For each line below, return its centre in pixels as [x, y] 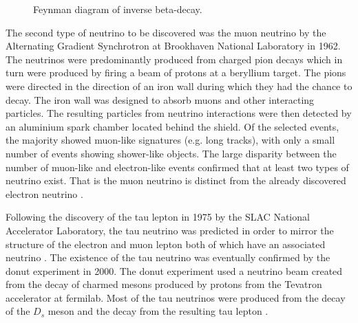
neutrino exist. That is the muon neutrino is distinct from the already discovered [176, 180]
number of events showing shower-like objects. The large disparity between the [171, 153]
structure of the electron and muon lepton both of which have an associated [166, 244]
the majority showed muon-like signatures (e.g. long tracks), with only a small [170, 140]
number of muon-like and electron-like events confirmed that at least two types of [177, 167]
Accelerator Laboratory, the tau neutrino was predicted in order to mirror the [170, 230]
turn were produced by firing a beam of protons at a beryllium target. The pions [176, 73]
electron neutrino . [44, 193]
